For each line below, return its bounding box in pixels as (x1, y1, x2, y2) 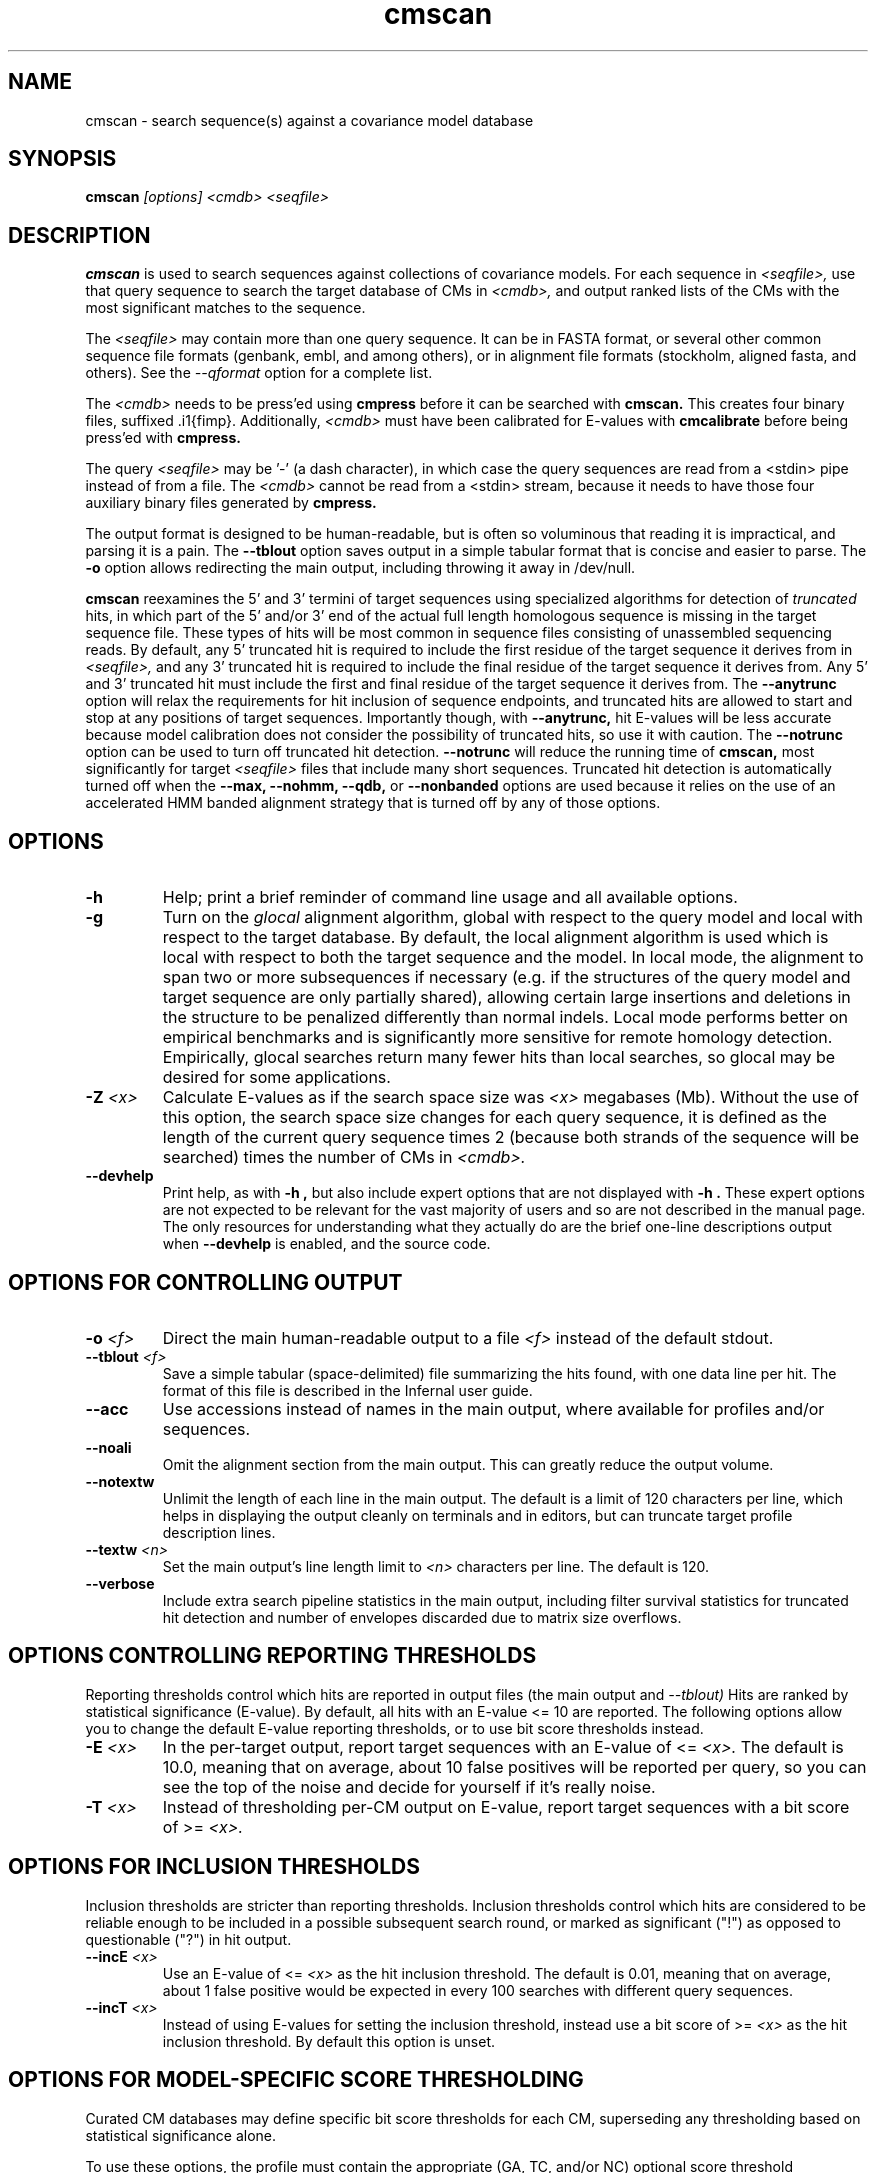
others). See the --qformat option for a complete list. (85, 364, 433, 382)
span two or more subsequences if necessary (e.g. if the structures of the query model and (162, 967, 851, 988)
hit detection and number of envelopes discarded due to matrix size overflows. (162, 1608, 682, 1626)
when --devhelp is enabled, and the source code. (162, 1235, 491, 1253)
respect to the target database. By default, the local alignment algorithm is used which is (162, 927, 829, 948)
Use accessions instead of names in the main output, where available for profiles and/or (162, 1398, 825, 1419)
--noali (85, 1438, 132, 1456)
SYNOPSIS (8, 146, 117, 172)
